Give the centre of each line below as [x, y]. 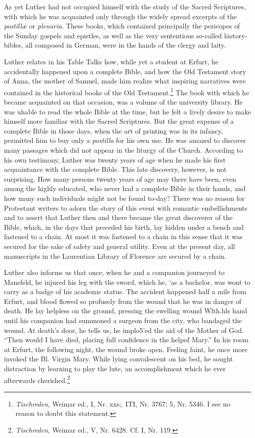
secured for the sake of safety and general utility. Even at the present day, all [120, 246]
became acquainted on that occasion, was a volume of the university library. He [123, 102]
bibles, [13, 45]
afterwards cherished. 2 [37, 379]
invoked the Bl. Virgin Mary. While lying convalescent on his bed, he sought [118, 359]
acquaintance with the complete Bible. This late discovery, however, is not [115, 169]
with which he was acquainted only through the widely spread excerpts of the [120, 16]
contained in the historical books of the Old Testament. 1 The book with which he [127, 91]
